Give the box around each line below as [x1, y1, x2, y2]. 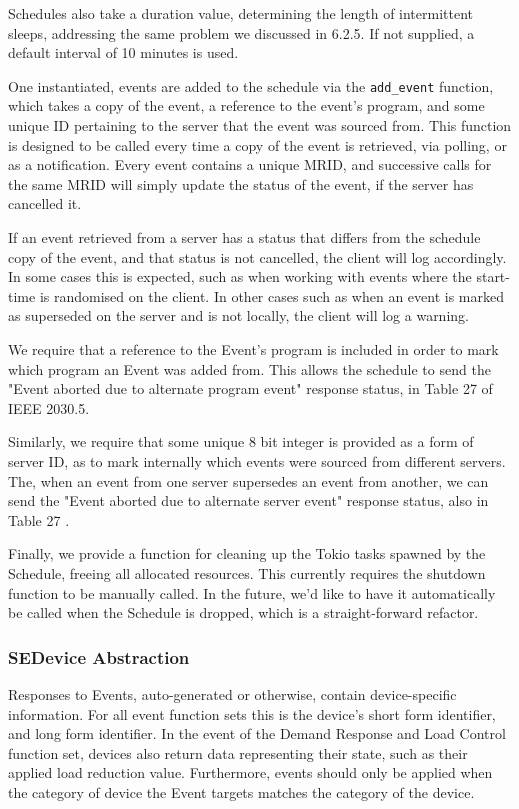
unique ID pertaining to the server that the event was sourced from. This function [8, 115, 512, 136]
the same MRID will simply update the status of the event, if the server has [8, 173, 474, 194]
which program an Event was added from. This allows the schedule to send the [8, 358, 491, 379]
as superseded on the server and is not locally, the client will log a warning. [8, 305, 469, 326]
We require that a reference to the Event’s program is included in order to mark [8, 338, 499, 359]
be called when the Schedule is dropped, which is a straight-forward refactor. [8, 602, 479, 623]
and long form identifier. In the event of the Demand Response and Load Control [8, 723, 506, 744]
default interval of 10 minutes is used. [8, 42, 239, 63]
